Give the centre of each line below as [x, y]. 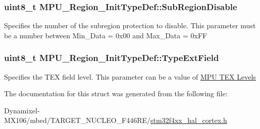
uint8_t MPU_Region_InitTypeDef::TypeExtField [112, 58]
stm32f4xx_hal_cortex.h [189, 120]
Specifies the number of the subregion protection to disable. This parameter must [130, 25]
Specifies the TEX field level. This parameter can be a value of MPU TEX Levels [130, 76]
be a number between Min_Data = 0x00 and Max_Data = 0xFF [106, 35]
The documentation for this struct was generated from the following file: [116, 93]
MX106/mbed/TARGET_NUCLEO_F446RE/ [77, 120]
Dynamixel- [22, 110]
